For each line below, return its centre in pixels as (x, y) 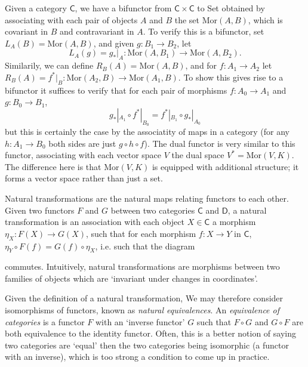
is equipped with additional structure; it (225, 166)
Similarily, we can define (49, 65)
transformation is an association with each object (95, 222)
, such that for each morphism (141, 233)
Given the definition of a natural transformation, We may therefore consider (144, 298)
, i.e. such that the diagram (145, 246)
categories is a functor (45, 321)
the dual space (198, 155)
